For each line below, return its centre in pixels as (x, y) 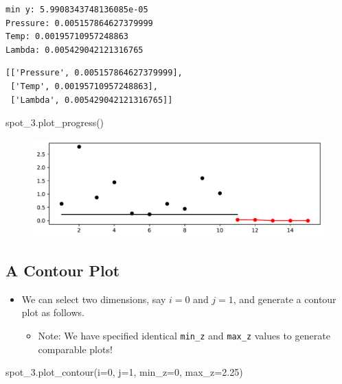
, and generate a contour (285, 299)
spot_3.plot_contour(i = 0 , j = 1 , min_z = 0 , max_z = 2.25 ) (124, 372)
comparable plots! (75, 349)
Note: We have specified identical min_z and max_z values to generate (184, 335)
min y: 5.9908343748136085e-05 (77, 10)
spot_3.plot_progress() (55, 122)
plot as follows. (53, 312)
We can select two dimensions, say (94, 299)
